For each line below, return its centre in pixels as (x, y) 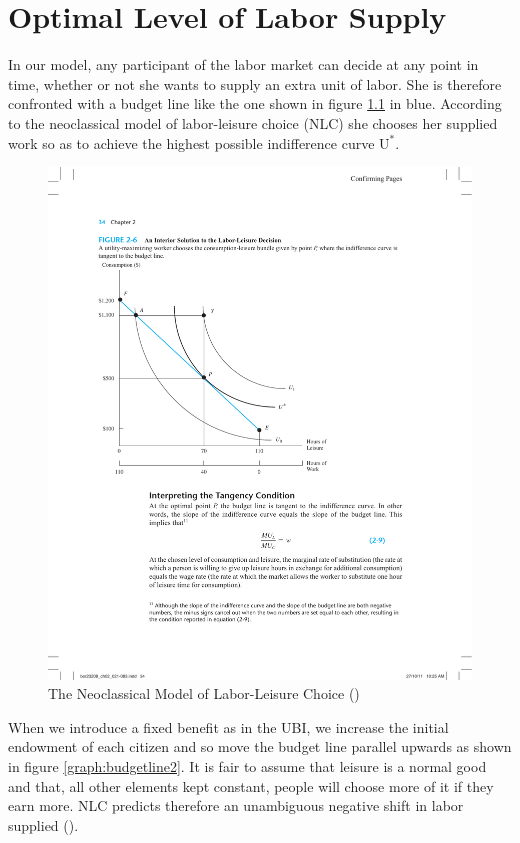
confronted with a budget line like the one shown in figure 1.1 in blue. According (255, 103)
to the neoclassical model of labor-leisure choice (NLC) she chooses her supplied (253, 122)
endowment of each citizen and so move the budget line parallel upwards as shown (260, 746)
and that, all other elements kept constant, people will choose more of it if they (251, 785)
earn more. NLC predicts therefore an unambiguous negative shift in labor (236, 805)
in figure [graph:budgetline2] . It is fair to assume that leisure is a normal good (247, 766)
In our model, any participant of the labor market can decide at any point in (243, 64)
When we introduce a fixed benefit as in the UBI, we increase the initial (228, 726)
